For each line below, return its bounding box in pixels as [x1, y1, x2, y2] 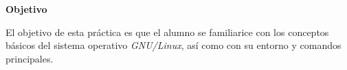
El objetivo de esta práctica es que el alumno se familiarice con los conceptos [5, 24, 329, 39]
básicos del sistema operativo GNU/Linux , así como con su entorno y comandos [5, 38, 342, 52]
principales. [5, 51, 54, 65]
